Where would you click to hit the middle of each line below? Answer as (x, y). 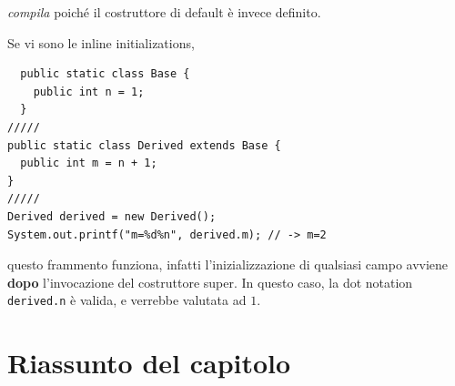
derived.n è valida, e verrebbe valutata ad (127, 300)
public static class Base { (105, 74)
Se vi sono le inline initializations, (101, 42)
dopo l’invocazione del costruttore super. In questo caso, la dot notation (210, 282)
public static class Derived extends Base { (144, 145)
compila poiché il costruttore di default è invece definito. (164, 12)
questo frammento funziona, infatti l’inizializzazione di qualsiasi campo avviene (228, 264)
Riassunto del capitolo (149, 363)
